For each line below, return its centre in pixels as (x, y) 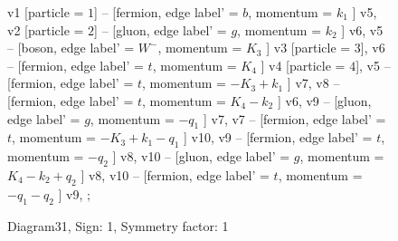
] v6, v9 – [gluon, (324, 100)
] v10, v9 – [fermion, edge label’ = (278, 137)
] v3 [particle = (308, 48)
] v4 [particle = (303, 65)
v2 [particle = (46, 29)
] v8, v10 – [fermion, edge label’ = (175, 174)
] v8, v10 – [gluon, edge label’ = (201, 156)
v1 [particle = (46, 12)
